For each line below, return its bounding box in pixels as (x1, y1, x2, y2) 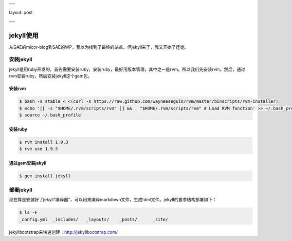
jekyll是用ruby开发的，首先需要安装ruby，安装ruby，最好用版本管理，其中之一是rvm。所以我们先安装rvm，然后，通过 (9, 66, 246, 72)
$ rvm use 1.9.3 (19, 146, 58, 151)
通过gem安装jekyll (9, 160, 47, 166)
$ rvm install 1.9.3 (19, 139, 68, 145)
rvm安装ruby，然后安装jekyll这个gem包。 (9, 73, 92, 79)
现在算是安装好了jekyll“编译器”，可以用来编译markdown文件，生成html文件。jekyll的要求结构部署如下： (9, 197, 217, 203)
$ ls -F (19, 210, 37, 215)
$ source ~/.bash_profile (19, 112, 81, 118)
